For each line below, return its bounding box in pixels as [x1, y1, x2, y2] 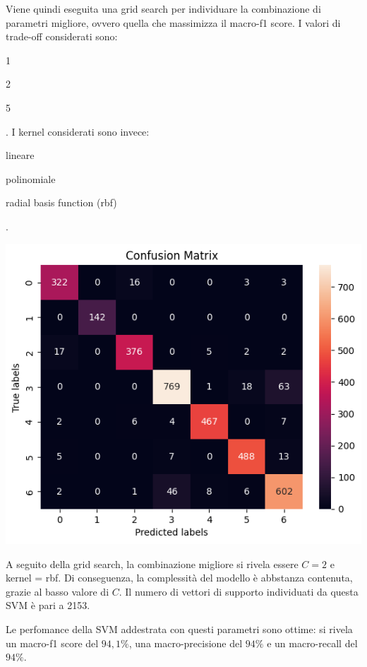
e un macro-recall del [267, 635, 358, 650]
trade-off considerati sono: [6, 29, 118, 44]
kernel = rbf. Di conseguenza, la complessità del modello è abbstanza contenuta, [6, 570, 353, 585]
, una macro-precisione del [128, 635, 243, 650]
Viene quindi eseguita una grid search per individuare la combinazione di [6, 1, 321, 16]
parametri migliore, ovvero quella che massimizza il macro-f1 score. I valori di [6, 15, 341, 30]
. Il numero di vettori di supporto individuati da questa [119, 584, 359, 598]
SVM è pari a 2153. [6, 598, 90, 613]
